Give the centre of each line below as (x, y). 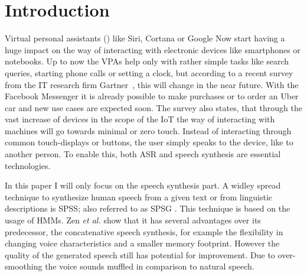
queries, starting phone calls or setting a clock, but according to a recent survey (149, 72)
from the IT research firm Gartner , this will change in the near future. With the (152, 84)
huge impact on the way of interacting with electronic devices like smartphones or (153, 49)
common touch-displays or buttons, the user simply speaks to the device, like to (149, 142)
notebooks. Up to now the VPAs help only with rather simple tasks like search (147, 61)
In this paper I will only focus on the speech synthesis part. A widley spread (143, 185)
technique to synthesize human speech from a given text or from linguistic (139, 197)
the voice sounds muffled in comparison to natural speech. (150, 266)
